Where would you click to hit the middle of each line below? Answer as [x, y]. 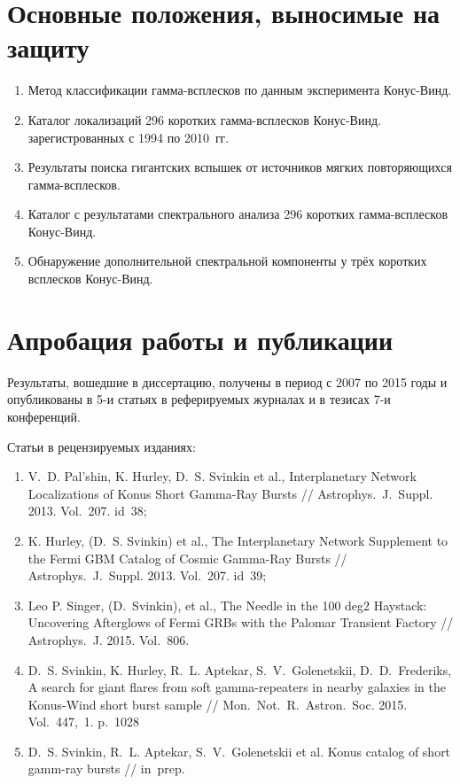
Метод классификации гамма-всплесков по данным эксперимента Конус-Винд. [240, 90]
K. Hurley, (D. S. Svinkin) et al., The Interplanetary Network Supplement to [238, 540]
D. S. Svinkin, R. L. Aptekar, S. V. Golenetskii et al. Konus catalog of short [239, 751]
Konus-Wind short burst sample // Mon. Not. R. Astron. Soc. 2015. [218, 704]
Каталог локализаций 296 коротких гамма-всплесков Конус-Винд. [204, 119]
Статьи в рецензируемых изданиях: [101, 446]
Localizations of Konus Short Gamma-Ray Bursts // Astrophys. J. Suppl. [230, 493]
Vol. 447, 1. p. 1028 [84, 722]
